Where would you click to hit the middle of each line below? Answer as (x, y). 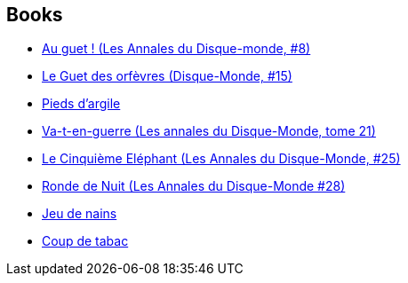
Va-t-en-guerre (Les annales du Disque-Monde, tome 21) (209, 131)
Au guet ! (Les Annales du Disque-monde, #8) (176, 49)
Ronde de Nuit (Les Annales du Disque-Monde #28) (194, 186)
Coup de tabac (85, 241)
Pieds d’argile (81, 104)
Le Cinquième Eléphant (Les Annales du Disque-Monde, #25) (221, 159)
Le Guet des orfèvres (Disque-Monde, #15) (167, 76)
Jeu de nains (80, 214)
